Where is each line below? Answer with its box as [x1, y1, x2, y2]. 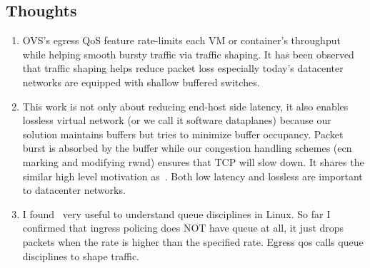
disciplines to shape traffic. [22, 248, 140, 263]
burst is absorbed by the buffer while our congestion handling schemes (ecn [22, 140, 352, 155]
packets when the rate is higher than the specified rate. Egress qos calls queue [22, 234, 364, 249]
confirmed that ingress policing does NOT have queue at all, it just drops [22, 220, 344, 235]
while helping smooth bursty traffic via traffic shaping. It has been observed [22, 46, 354, 61]
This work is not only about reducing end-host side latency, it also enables [22, 98, 349, 113]
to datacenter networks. [22, 182, 126, 197]
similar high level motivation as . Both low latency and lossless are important [22, 168, 363, 183]
